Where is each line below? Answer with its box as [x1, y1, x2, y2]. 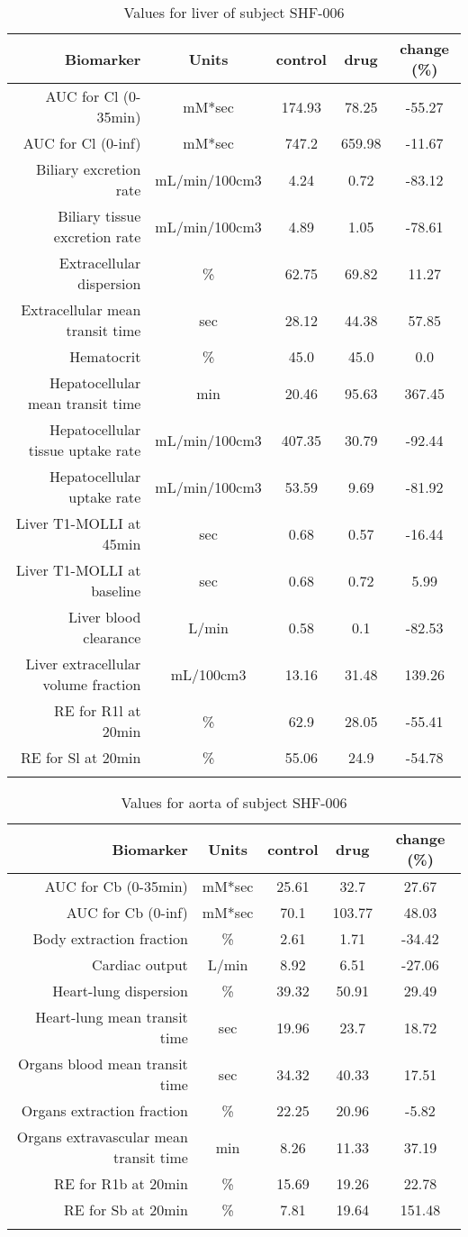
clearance [83, 627, 141, 648]
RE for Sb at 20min [64, 1199, 188, 1220]
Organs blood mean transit [18, 1053, 188, 1074]
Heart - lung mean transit [35, 1006, 188, 1027]
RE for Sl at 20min [20, 747, 141, 768]
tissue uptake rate [28, 440, 141, 460]
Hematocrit [69, 346, 141, 367]
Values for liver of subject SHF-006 [123, 2, 345, 23]
